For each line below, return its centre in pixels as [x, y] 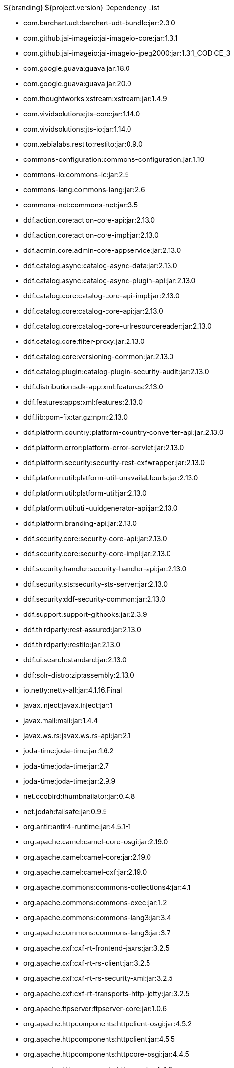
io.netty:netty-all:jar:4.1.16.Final [73, 690]
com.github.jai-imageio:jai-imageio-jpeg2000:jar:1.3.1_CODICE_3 [127, 53]
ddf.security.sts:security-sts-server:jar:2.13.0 [96, 584]
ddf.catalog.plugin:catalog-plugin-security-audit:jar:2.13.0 [116, 372]
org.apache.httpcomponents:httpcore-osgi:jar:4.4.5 [106, 1054]
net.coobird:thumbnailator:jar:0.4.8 [79, 796]
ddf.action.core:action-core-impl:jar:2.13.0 [91, 235]
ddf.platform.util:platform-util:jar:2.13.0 [85, 493]
